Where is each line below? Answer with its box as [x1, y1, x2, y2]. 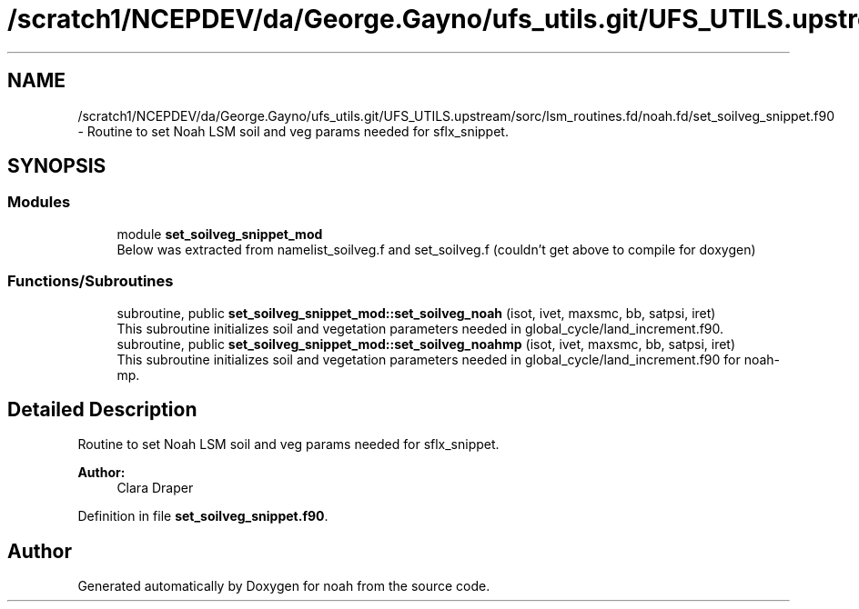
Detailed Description [7, 397, 197, 421]
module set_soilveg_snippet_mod [116, 225, 323, 242]
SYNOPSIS [7, 155, 106, 178]
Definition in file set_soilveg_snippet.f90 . [77, 508, 328, 524]
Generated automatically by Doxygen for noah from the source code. [77, 578, 490, 594]
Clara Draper [116, 480, 194, 496]
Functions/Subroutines [7, 272, 174, 291]
